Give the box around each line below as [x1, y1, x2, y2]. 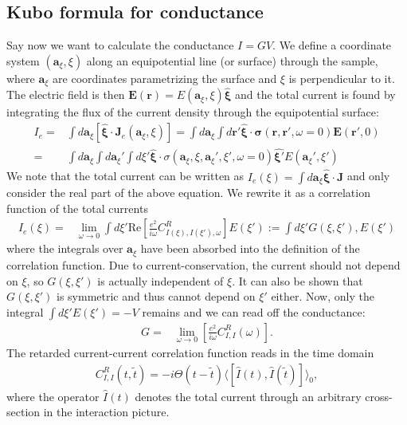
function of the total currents [6, 199, 148, 216]
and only [346, 167, 390, 184]
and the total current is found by [235, 86, 396, 103]
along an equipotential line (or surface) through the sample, [86, 52, 378, 69]
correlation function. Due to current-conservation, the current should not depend [6, 256, 401, 273]
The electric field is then [6, 86, 125, 103]
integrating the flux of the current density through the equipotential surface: [6, 104, 379, 120]
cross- [365, 388, 393, 404]
